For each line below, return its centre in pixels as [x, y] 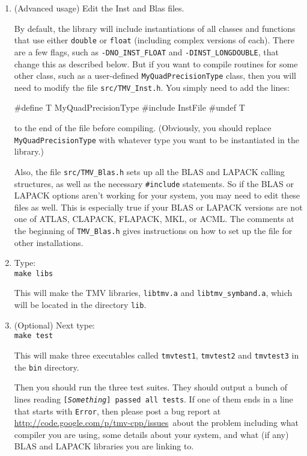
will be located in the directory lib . [80, 305]
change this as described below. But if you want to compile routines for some [156, 63]
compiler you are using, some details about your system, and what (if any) [151, 434]
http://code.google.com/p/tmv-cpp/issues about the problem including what [157, 423]
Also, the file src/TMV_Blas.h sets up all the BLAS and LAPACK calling [149, 171]
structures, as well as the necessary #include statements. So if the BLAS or [154, 183]
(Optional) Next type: [54, 325]
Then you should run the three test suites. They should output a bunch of [151, 387]
